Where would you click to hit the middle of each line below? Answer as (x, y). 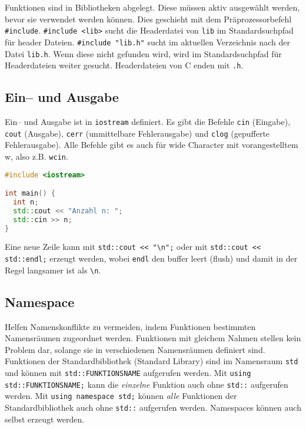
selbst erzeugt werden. (45, 419)
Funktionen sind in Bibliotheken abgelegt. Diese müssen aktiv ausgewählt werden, (152, 7)
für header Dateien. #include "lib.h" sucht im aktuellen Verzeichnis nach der (147, 42)
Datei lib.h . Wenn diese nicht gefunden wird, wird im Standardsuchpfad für (143, 53)
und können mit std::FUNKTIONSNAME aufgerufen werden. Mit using (128, 373)
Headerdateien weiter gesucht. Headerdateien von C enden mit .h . (124, 65)
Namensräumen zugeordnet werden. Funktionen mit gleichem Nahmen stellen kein (153, 338)
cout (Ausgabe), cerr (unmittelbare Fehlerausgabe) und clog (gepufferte (137, 133)
